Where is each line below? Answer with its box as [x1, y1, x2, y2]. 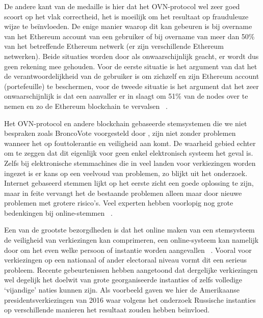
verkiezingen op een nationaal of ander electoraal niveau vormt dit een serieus [4, 254, 247, 265]
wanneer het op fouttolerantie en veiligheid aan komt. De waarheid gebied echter [4, 137, 256, 148]
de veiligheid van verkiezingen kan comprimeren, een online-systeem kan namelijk [4, 235, 259, 245]
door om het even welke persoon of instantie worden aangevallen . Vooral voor [4, 244, 252, 255]
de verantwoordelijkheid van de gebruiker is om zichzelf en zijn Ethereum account [4, 71, 259, 81]
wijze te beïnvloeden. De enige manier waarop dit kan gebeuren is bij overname [4, 21, 252, 32]
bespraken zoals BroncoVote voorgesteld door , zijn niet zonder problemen [4, 128, 236, 138]
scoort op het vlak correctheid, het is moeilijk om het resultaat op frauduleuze [4, 11, 249, 21]
